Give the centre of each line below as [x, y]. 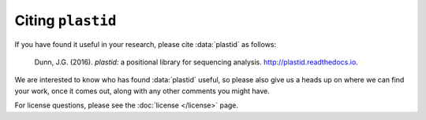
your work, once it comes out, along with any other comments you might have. [142, 91]
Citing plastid [65, 20]
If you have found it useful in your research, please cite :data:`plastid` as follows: [146, 44]
